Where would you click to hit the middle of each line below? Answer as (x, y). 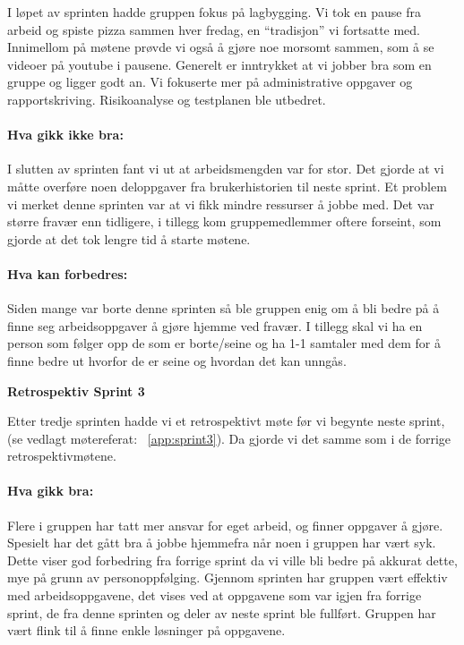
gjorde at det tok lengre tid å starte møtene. (129, 238)
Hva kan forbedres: (68, 273)
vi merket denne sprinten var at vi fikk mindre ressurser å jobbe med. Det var (221, 204)
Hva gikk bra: (51, 491)
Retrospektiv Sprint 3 (76, 390)
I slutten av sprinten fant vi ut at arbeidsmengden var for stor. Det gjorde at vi (226, 169)
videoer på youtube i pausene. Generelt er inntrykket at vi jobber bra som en (219, 64)
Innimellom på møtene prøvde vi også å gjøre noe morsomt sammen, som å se (221, 47)
